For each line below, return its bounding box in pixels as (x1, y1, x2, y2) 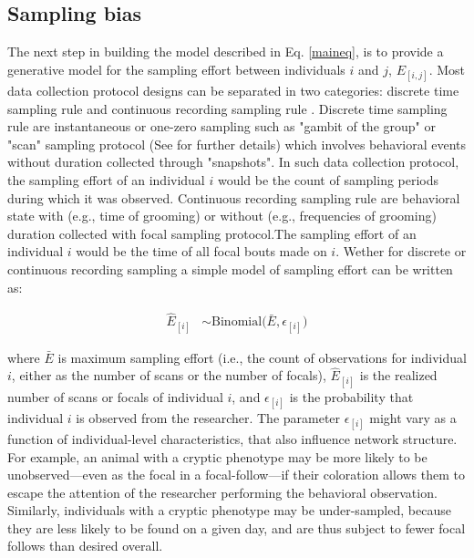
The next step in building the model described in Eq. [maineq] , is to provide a (7, 42, 444, 61)
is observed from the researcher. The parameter (76, 408, 341, 427)
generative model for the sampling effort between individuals (7, 59, 345, 78)
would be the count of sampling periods (217, 170, 439, 189)
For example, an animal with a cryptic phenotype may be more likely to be (7, 447, 428, 466)
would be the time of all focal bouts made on (76, 242, 327, 261)
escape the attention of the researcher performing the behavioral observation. (7, 482, 438, 501)
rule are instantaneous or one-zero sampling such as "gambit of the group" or (7, 117, 436, 136)
